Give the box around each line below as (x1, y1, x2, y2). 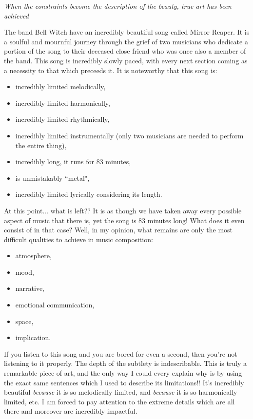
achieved (4, 10, 29, 20)
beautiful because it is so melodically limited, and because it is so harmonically (4, 387, 237, 397)
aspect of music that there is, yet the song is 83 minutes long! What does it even (4, 215, 245, 225)
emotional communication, (15, 300, 95, 310)
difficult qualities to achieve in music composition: (4, 234, 153, 244)
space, (15, 316, 34, 326)
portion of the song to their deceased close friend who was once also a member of (4, 46, 246, 56)
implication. (15, 332, 51, 343)
